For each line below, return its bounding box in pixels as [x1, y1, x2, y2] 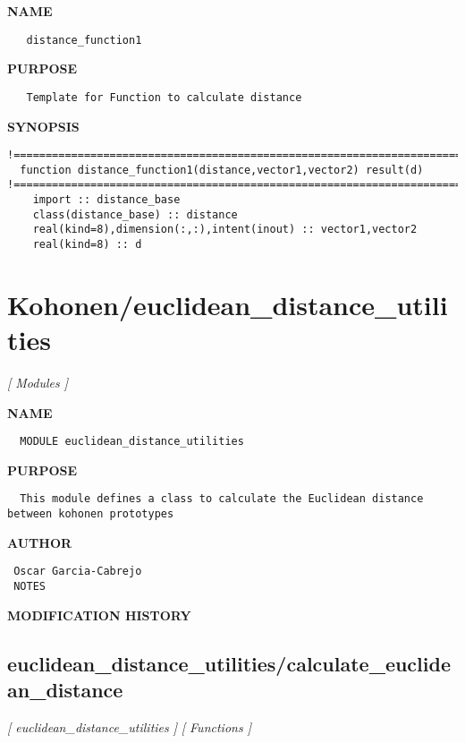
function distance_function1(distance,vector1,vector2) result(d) [20, 163, 424, 176]
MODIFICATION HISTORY [7, 605, 191, 624]
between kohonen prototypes [7, 508, 174, 521]
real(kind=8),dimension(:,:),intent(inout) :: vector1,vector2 [32, 223, 418, 236]
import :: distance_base [32, 193, 181, 207]
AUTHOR [7, 533, 72, 551]
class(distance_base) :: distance [32, 208, 238, 221]
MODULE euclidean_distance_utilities [20, 435, 244, 448]
